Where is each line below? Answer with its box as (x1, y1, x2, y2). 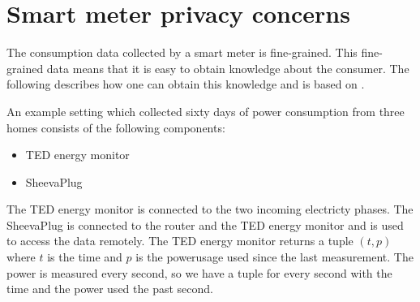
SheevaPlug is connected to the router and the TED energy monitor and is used (6, 216, 404, 233)
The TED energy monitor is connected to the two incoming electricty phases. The (6, 201, 414, 218)
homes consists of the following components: (6, 119, 225, 136)
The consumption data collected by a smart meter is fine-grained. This (6, 44, 358, 61)
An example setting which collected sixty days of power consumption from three (6, 102, 405, 119)
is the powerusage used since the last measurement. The (135, 248, 414, 265)
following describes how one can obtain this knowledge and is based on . (6, 75, 365, 93)
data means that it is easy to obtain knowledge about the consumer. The (46, 59, 409, 76)
